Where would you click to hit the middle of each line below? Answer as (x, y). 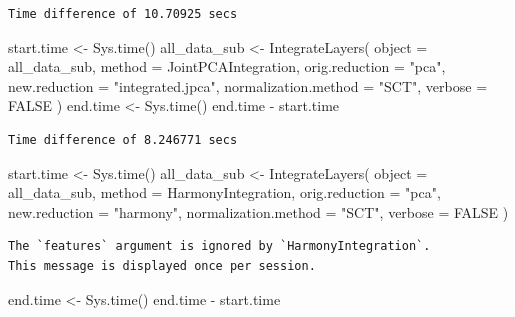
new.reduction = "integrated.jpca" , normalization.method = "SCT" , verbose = (248, 85)
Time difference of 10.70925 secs (123, 14)
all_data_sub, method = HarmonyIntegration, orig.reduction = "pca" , (224, 192)
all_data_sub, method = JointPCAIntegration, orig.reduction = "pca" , (227, 66)
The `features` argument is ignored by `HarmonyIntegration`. (219, 246)
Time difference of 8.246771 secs (123, 139)
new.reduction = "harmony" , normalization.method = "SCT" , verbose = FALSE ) (258, 211)
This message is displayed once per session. (162, 265)
